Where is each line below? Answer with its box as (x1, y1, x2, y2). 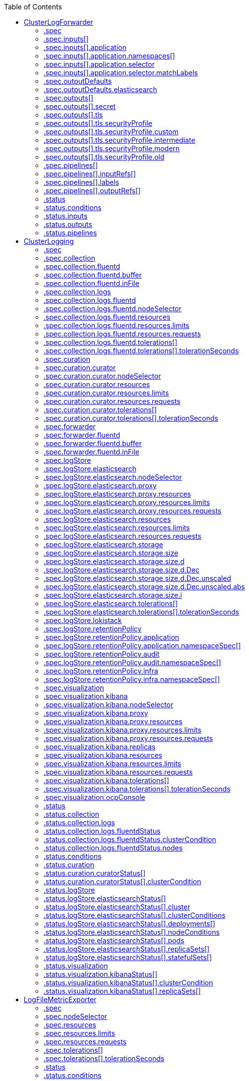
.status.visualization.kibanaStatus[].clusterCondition (44, 978, 213, 987)
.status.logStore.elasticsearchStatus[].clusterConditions (44, 911, 226, 919)
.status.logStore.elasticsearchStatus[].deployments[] (44, 919, 215, 928)
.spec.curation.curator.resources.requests (44, 397, 181, 405)
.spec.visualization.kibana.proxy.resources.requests (44, 734, 213, 742)
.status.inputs (44, 212, 88, 220)
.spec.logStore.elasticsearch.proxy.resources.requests (44, 507, 222, 515)
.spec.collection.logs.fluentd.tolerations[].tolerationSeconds (44, 346, 239, 355)
